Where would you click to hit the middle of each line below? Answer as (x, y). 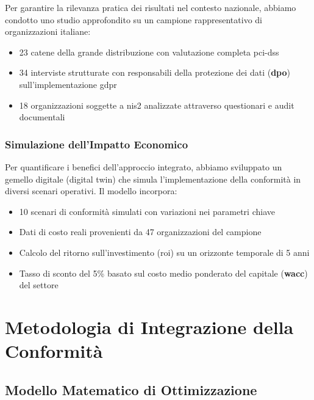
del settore (39, 285)
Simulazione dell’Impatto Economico (97, 144)
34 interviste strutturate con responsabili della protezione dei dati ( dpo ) (155, 72)
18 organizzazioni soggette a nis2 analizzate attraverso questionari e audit (157, 105)
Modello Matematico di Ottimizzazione (131, 389)
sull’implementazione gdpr (68, 84)
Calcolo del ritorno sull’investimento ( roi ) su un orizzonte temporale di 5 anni (164, 252)
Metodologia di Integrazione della (149, 326)
